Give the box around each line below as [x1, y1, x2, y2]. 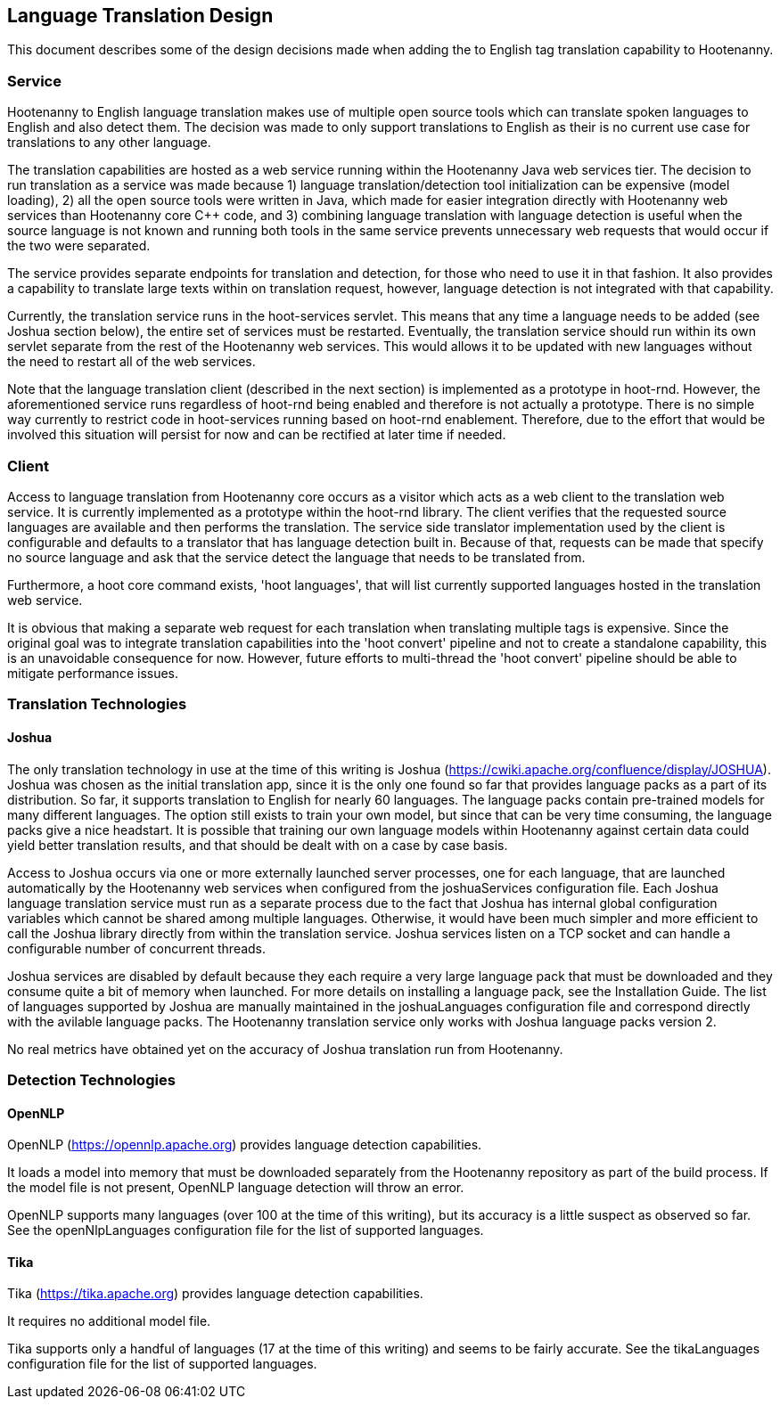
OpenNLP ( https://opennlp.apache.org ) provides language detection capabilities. [7, 1137, 482, 1153]
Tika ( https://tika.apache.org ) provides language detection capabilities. [7, 1286, 423, 1302]
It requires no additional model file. [7, 1313, 211, 1329]
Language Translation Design [7, 4, 274, 27]
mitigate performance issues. [7, 665, 179, 681]
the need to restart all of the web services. [7, 354, 256, 370]
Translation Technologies [7, 695, 187, 714]
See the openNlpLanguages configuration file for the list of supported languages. [7, 1222, 484, 1238]
